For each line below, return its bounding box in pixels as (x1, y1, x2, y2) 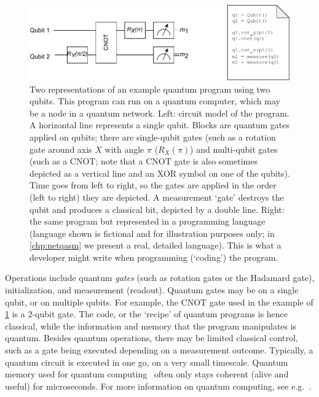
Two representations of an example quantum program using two (30, 82, 270, 95)
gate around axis (30, 142, 92, 155)
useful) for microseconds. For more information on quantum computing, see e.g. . (5, 379, 312, 392)
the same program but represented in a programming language (30, 215, 266, 228)
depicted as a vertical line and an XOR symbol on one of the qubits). (30, 166, 290, 179)
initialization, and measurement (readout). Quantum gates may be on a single (5, 283, 299, 296)
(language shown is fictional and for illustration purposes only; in (30, 226, 275, 239)
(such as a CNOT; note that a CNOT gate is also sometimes (30, 155, 258, 168)
